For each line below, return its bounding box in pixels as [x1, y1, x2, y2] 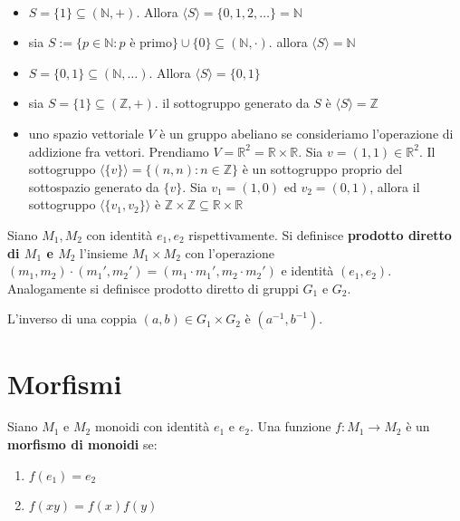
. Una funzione [249, 417, 331, 436]
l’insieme [80, 243, 129, 262]
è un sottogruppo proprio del [242, 159, 403, 178]
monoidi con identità [94, 417, 210, 436]
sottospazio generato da [28, 177, 159, 196]
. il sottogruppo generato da [154, 93, 310, 112]
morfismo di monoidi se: [7, 435, 158, 454]
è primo [129, 37, 172, 51]
